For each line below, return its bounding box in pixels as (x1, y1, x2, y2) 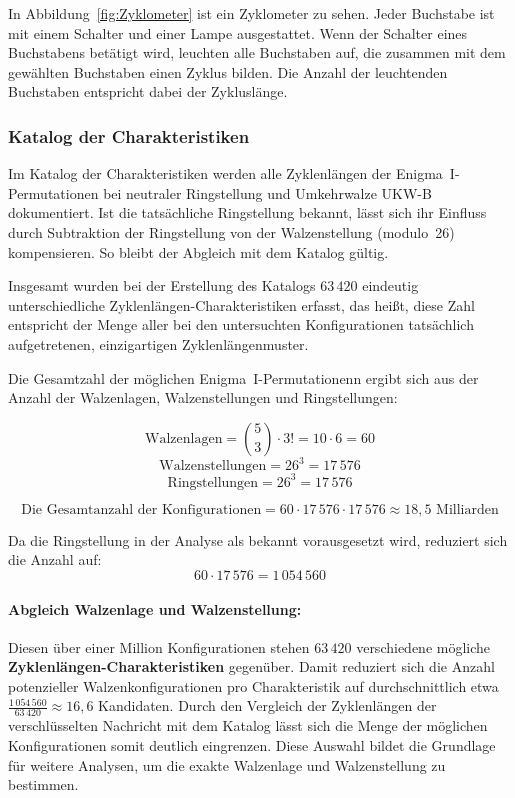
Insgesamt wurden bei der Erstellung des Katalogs (8, 275, 316, 296)
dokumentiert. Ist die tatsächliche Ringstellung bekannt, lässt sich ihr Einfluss (8, 202, 487, 223)
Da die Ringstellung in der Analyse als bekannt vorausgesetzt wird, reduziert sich (8, 529, 508, 550)
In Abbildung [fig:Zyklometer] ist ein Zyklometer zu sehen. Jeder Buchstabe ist (8, 3, 495, 23)
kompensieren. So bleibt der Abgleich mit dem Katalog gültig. (8, 241, 389, 262)
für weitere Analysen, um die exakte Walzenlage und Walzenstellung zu (8, 754, 446, 775)
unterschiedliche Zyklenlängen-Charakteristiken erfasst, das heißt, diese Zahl (8, 294, 475, 315)
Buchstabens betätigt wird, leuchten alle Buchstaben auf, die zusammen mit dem (8, 42, 506, 63)
